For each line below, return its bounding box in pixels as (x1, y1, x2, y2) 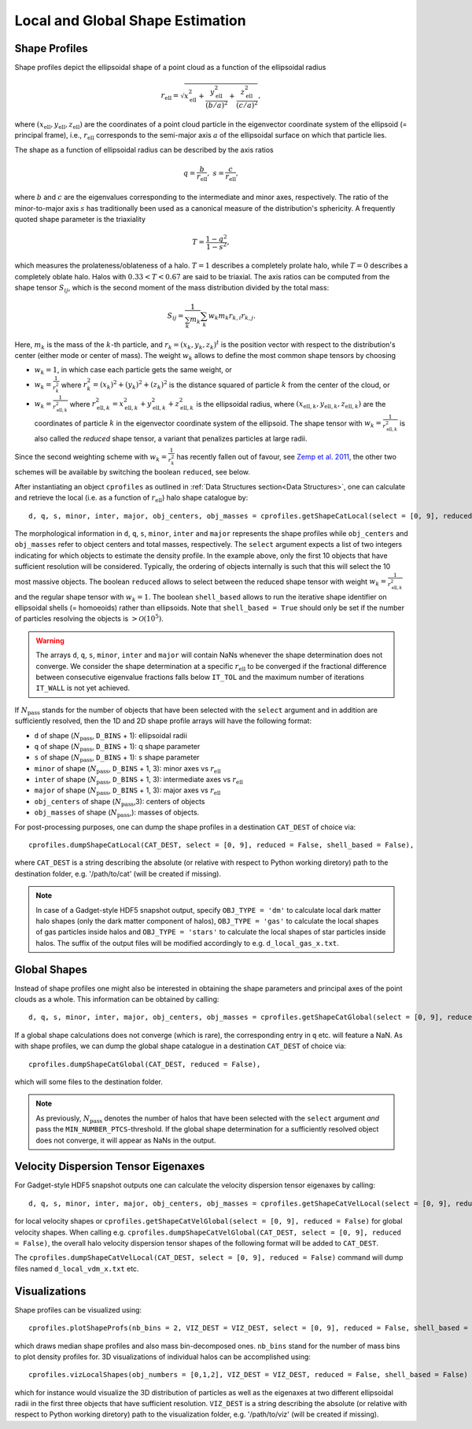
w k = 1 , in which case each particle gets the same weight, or (34, 365, 232, 377)
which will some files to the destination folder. (14, 1077, 163, 1086)
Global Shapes (14, 962, 88, 976)
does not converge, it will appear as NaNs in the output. (35, 1135, 216, 1145)
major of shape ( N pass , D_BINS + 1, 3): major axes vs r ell (34, 785, 221, 797)
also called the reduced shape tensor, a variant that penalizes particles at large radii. (34, 434, 308, 443)
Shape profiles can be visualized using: (14, 1305, 142, 1314)
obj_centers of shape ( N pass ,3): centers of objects (34, 796, 205, 808)
